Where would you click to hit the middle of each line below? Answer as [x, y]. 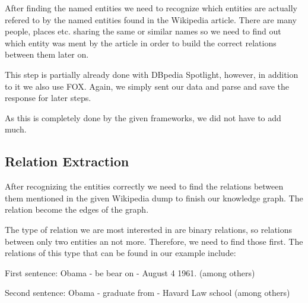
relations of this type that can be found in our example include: [120, 253]
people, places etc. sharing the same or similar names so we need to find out [143, 31]
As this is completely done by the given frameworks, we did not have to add [143, 117]
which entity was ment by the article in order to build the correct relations [141, 42]
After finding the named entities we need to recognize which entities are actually [151, 8]
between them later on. [47, 54]
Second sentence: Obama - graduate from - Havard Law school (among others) [147, 293]
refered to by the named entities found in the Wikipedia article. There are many [151, 19]
